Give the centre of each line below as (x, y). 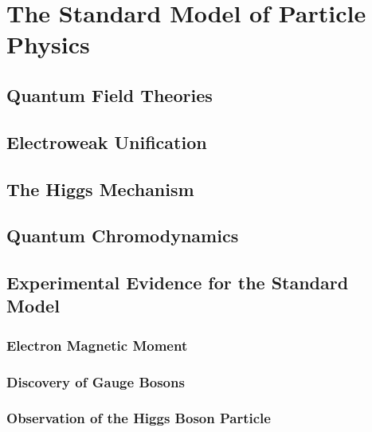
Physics (48, 44)
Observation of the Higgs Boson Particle (139, 418)
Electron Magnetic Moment (97, 345)
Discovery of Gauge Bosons (96, 381)
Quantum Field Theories (110, 94)
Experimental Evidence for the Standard (178, 283)
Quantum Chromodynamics (123, 236)
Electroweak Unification (107, 141)
